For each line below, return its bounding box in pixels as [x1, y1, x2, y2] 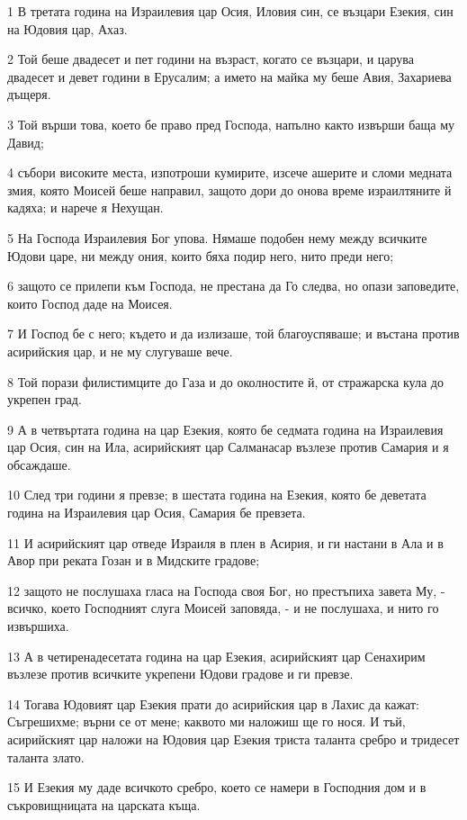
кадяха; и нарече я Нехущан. [7, 198, 164, 217]
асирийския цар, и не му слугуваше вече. [7, 341, 233, 360]
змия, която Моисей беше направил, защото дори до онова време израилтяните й [7, 180, 452, 199]
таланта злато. [7, 747, 85, 766]
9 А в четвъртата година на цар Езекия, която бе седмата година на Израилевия [7, 419, 444, 438]
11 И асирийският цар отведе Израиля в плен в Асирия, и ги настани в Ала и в [7, 533, 444, 552]
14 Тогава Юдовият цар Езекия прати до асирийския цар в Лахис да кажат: [7, 694, 419, 713]
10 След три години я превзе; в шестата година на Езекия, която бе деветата [7, 485, 427, 504]
